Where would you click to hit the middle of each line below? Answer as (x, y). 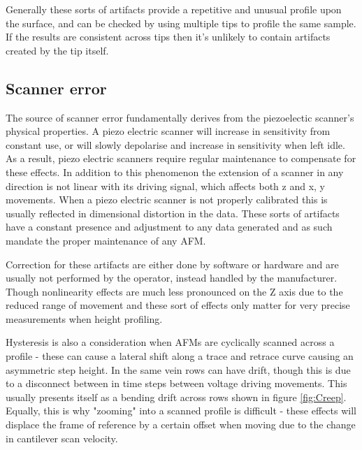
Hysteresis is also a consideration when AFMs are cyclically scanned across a (170, 342)
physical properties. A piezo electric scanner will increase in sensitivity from (168, 131)
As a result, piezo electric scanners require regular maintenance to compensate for (181, 158)
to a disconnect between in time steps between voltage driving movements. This (176, 383)
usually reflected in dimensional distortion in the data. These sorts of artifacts (173, 213)
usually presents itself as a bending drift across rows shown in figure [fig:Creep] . (176, 397)
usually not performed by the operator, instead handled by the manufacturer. (172, 278)
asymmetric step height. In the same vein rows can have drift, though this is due (178, 369)
